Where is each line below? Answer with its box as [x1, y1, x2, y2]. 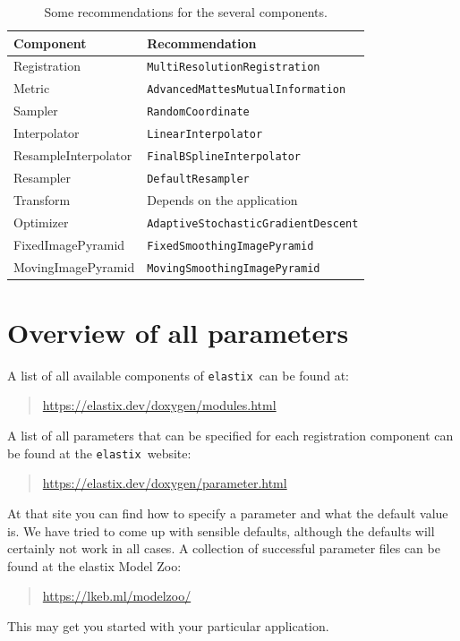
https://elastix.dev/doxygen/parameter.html [42, 474, 287, 492]
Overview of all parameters [7, 313, 349, 350]
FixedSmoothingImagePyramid [147, 239, 314, 252]
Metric [13, 79, 50, 98]
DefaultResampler [147, 172, 250, 185]
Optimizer [13, 212, 69, 231]
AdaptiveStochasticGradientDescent [147, 217, 359, 230]
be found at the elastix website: [7, 443, 192, 462]
